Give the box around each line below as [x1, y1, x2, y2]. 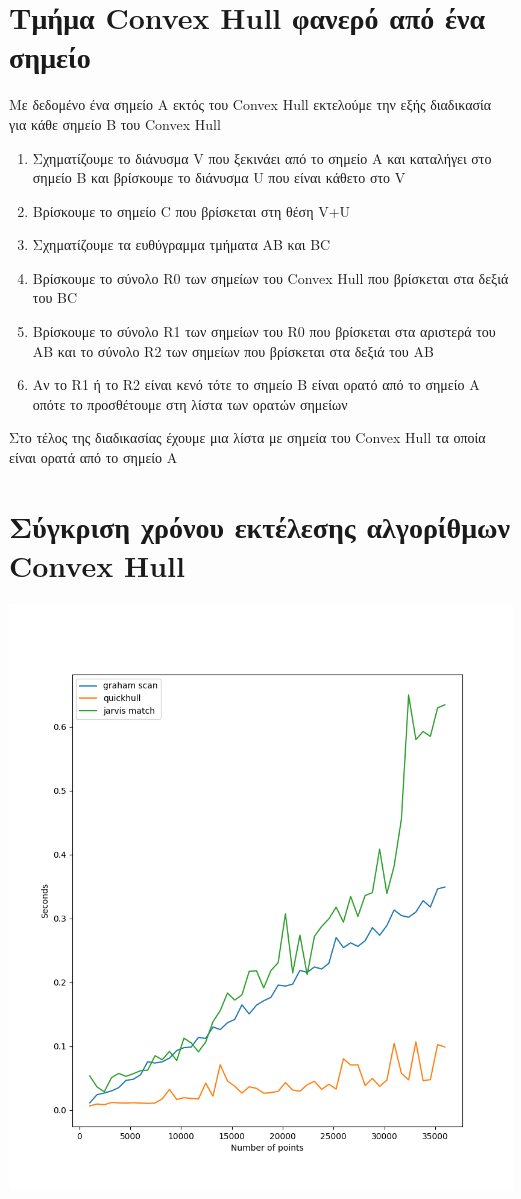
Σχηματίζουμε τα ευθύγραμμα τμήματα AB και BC [32, 234, 331, 255]
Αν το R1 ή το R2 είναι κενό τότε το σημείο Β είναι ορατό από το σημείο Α [32, 374, 480, 395]
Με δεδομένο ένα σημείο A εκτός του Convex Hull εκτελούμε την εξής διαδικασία [9, 94, 492, 115]
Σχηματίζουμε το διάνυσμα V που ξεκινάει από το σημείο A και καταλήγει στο [32, 147, 492, 168]
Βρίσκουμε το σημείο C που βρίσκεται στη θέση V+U [32, 200, 351, 221]
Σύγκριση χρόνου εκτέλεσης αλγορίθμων [9, 505, 511, 546]
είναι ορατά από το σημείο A [9, 447, 178, 468]
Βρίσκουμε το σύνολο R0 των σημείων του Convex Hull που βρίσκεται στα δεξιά [32, 267, 509, 288]
